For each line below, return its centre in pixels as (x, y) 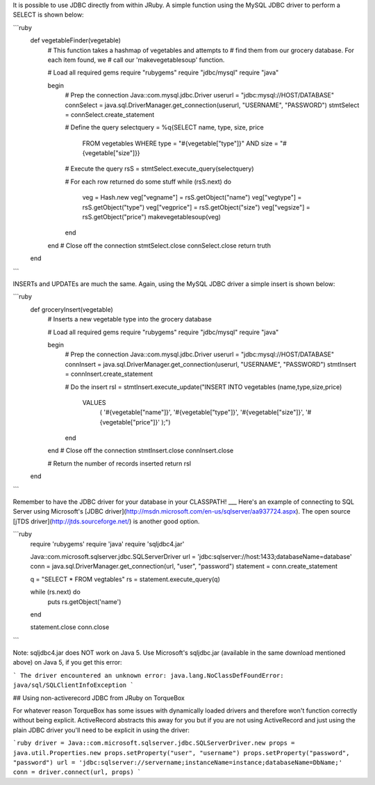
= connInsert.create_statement (109, 374)
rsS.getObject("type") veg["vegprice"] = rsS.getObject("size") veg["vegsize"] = (196, 207)
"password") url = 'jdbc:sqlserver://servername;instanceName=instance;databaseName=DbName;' (178, 762)
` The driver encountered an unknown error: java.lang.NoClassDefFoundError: (148, 675)
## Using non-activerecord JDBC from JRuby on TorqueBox (99, 698)
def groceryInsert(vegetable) (72, 309)
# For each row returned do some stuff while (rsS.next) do (148, 182)
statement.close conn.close (70, 627)
